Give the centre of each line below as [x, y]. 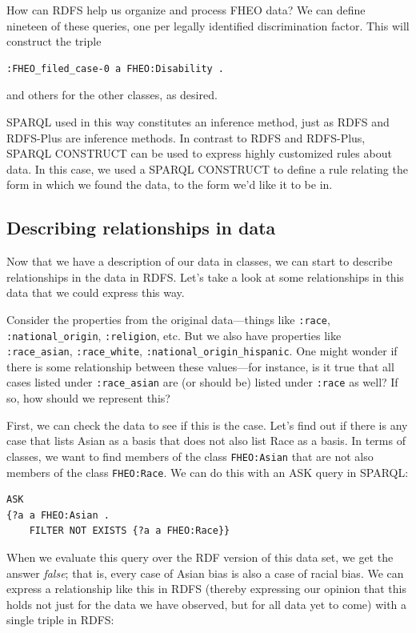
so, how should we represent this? [88, 398]
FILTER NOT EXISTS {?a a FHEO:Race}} [130, 531]
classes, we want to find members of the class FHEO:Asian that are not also [190, 456]
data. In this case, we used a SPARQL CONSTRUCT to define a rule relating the [207, 168]
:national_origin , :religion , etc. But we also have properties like [174, 335]
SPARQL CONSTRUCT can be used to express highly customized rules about [199, 153]
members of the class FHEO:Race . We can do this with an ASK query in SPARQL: [208, 472]
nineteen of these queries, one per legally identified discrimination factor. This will [208, 25]
